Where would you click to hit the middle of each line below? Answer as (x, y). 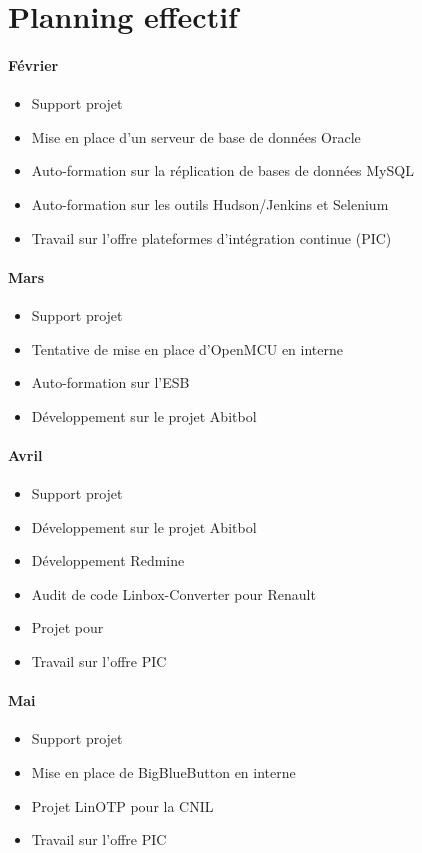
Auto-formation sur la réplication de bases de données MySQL (222, 170)
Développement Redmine (108, 560)
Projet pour (67, 627)
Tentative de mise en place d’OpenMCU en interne (187, 348)
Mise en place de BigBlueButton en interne (163, 772)
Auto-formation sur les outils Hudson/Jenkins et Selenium (210, 203)
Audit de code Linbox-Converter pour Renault (173, 593)
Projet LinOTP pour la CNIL (122, 805)
